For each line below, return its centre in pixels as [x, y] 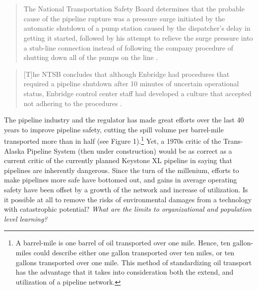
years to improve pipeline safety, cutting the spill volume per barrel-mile [114, 129]
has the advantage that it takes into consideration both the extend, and [125, 272]
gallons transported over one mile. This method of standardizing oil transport [134, 262]
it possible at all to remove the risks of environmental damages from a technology [128, 199]
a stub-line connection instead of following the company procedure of [128, 47]
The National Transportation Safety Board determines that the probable [134, 9]
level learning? [26, 218]
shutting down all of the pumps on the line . [91, 57]
